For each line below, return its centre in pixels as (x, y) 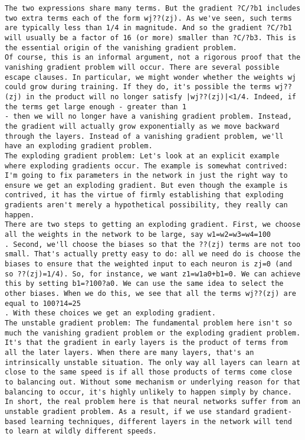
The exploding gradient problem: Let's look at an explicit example (142, 156)
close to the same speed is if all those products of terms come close (148, 372)
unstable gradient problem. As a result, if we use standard (127, 411)
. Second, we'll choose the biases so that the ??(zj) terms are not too (153, 244)
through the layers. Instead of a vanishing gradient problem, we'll (144, 136)
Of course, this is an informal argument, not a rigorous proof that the (153, 58)
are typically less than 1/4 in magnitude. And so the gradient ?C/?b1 (148, 28)
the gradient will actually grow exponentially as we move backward (142, 126)
